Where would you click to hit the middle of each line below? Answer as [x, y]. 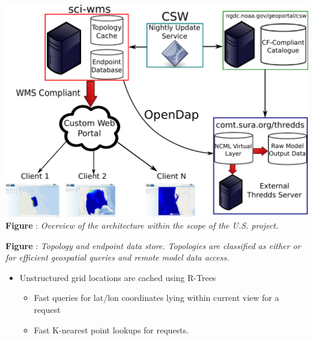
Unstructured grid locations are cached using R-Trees [118, 277]
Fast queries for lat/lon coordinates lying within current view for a [156, 298]
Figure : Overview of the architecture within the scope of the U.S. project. [142, 225]
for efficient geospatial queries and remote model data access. [117, 257]
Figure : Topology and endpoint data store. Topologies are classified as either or [153, 245]
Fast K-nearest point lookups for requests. [111, 329]
